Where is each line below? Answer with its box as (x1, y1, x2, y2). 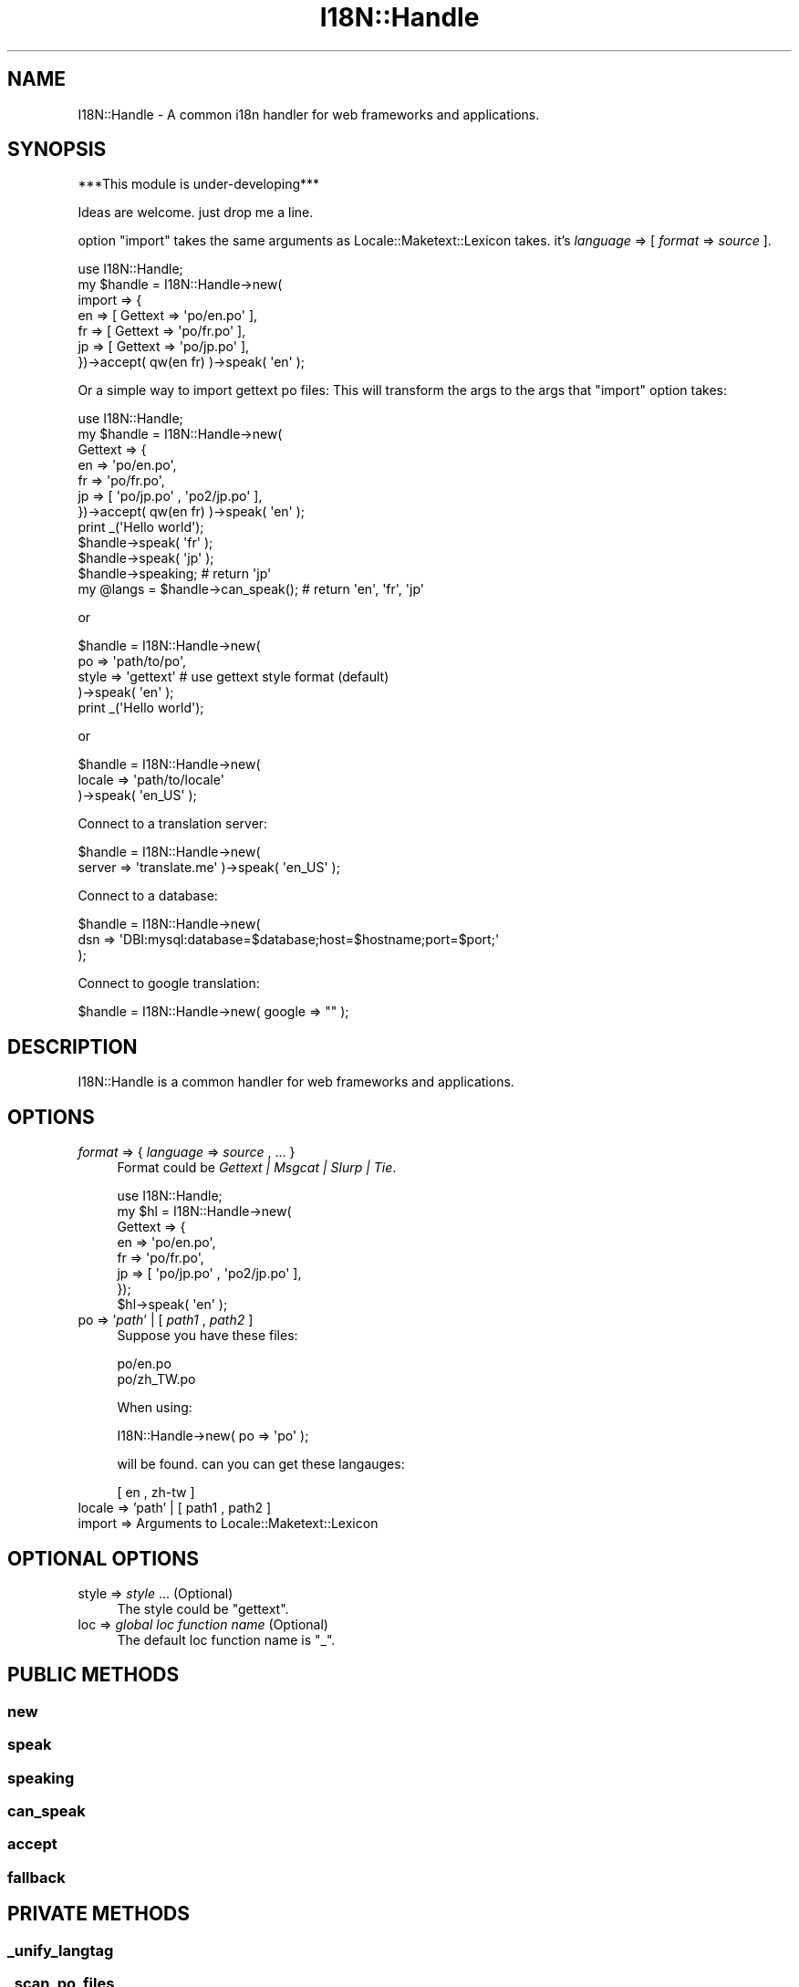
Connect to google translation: (78, 975, 260, 992)
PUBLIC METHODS (7, 1663, 180, 1687)
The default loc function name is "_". (117, 1631, 336, 1648)
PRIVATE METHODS (7, 1902, 190, 1926)
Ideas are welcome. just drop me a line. (78, 204, 314, 221)
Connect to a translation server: (78, 816, 268, 832)
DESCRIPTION (7, 1035, 138, 1058)
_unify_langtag (7, 1940, 114, 1960)
